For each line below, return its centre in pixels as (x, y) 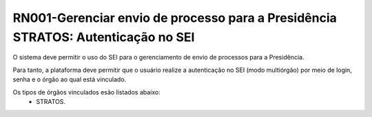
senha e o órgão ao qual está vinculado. (70, 79)
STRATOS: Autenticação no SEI (104, 37)
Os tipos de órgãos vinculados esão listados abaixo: (87, 92)
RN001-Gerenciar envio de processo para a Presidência (175, 18)
